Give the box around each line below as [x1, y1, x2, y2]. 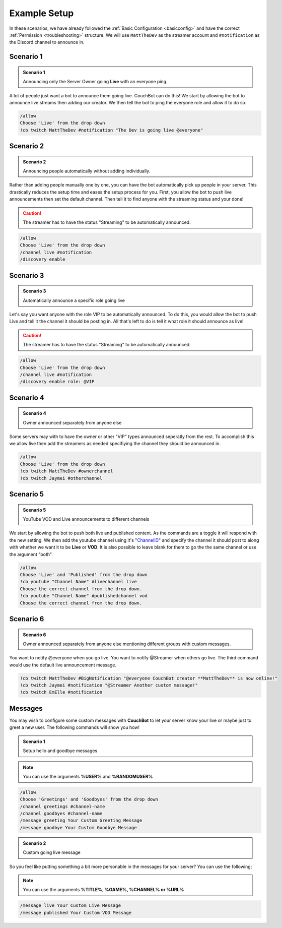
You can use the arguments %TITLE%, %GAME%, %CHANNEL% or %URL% [23, 887, 184, 893]
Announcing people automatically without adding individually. [23, 168, 151, 174]
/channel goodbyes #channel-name [20, 811, 103, 817]
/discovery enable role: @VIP [20, 379, 95, 385]
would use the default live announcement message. [9, 662, 117, 668]
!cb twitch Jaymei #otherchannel [20, 475, 103, 481]
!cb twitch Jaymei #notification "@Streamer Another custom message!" [20, 683, 198, 688]
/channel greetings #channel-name [20, 803, 105, 809]
